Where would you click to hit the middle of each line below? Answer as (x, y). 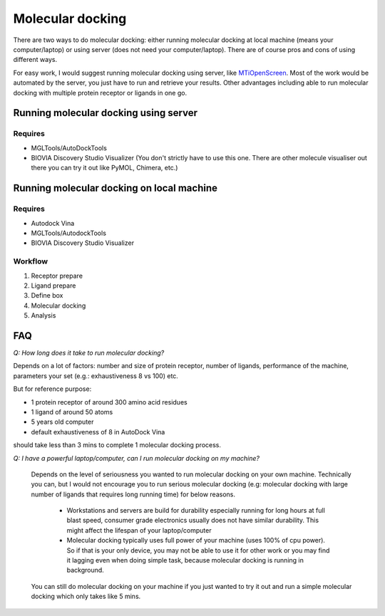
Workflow (31, 261)
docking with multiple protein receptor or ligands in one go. (100, 93)
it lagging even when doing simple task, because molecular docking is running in (185, 560)
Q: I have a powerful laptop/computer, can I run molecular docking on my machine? (137, 458)
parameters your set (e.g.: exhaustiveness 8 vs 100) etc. (96, 376)
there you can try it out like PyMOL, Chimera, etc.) (104, 168)
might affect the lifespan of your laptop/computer (139, 530)
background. (86, 570)
